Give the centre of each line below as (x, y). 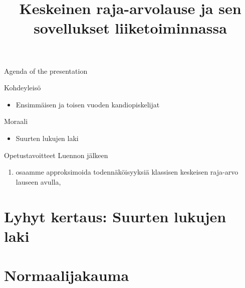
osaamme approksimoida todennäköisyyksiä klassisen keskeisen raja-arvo (127, 172)
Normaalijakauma (67, 275)
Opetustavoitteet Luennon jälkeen (56, 155)
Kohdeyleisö (23, 88)
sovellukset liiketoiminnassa (130, 28)
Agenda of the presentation (46, 70)
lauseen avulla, (38, 181)
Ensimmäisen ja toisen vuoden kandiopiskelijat (88, 104)
